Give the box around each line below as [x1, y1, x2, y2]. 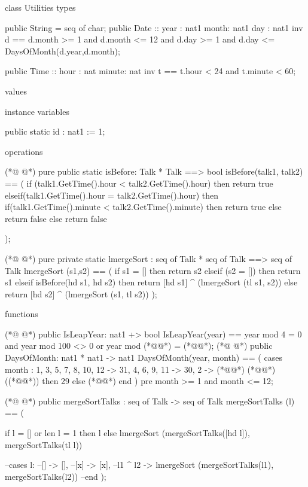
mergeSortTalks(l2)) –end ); [5, 470, 106, 482]
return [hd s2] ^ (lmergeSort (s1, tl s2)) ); [5, 287, 157, 300]
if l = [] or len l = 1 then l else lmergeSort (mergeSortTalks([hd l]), [5, 427, 250, 439]
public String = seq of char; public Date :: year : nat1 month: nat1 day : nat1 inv [5, 21, 303, 34]
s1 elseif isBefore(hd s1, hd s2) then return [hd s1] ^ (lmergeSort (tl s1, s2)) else [5, 276, 298, 288]
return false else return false [5, 212, 107, 224]
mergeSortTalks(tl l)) [5, 438, 83, 451]
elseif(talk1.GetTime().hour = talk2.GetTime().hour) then [5, 188, 218, 201]
